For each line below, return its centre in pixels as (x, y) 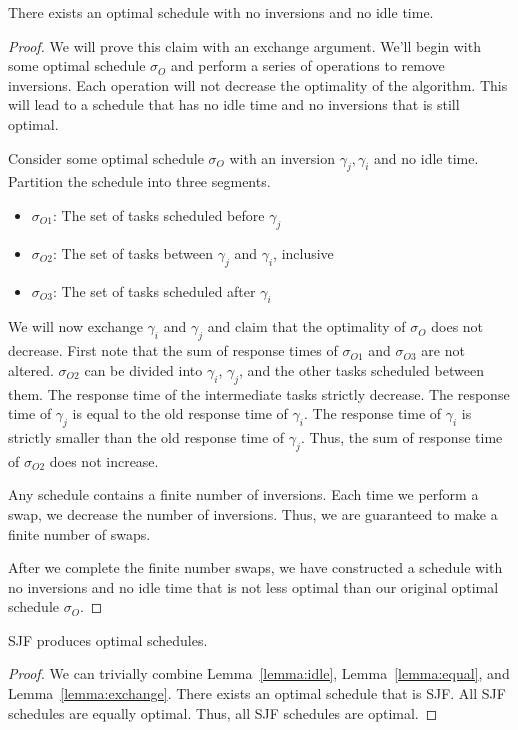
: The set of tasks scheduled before (158, 214)
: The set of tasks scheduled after (154, 290)
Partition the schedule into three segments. (139, 181)
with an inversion (282, 157)
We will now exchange (75, 326)
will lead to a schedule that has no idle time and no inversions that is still (234, 104)
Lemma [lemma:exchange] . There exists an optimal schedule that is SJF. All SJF (257, 693)
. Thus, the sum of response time (401, 436)
